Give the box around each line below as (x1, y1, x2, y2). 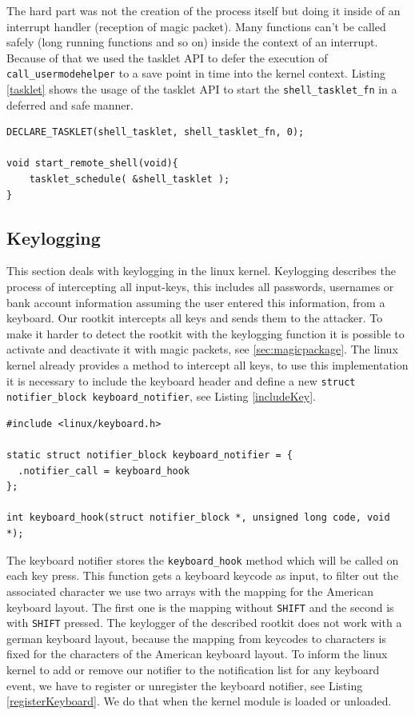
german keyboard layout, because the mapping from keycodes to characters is (6, 629, 386, 646)
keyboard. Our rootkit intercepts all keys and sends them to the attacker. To (6, 310, 383, 326)
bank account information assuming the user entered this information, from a (6, 294, 385, 310)
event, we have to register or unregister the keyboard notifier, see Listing (6, 677, 363, 693)
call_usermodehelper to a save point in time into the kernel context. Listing (6, 65, 385, 82)
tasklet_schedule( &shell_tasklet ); (29, 174, 230, 186)
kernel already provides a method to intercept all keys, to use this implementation (6, 357, 409, 373)
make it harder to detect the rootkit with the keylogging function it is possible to (6, 325, 405, 342)
